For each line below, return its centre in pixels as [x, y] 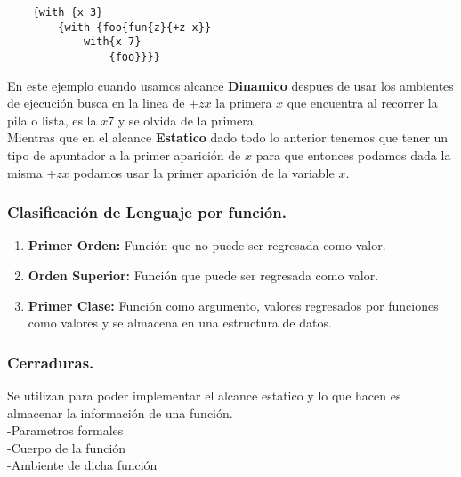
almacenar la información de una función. [120, 412]
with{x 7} [112, 42]
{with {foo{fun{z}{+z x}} [135, 27]
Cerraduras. [51, 362]
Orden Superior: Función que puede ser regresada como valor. [203, 275]
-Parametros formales [65, 430]
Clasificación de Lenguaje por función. [147, 212]
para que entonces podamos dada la [353, 155]
